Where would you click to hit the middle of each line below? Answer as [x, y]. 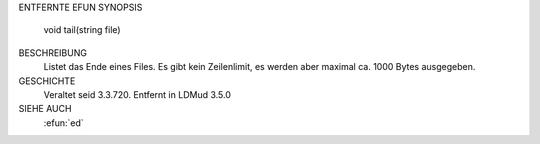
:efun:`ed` [63, 122]
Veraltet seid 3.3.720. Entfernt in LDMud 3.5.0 [137, 94]
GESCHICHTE [47, 81]
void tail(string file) [82, 30]
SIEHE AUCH [45, 109]
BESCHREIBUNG [52, 52]
